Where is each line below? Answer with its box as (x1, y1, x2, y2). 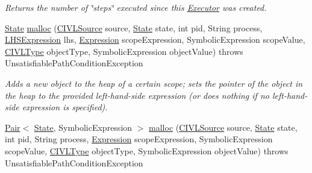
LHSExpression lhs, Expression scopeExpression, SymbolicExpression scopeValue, (5, 33, 305, 46)
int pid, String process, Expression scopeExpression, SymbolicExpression (5, 133, 273, 145)
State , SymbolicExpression (34, 121, 133, 133)
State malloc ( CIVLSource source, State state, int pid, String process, (5, 21, 263, 34)
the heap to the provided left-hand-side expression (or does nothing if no (5, 89, 269, 101)
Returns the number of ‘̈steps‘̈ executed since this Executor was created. (5, 1, 267, 13)
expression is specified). (22, 101, 108, 113)
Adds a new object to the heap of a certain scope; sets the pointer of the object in (5, 77, 303, 89)
